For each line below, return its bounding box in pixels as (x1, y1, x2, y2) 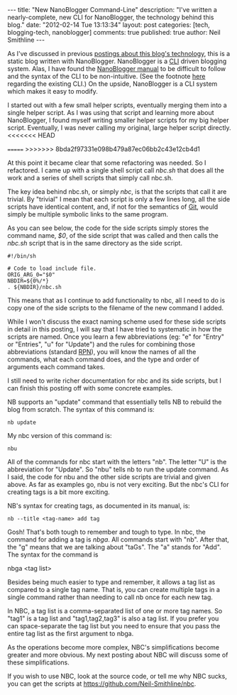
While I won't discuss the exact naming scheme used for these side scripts (7, 317, 226, 326)
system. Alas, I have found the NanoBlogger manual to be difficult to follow (7, 65, 226, 72)
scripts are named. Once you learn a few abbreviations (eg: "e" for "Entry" (7, 332, 225, 341)
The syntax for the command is (7, 550, 99, 559)
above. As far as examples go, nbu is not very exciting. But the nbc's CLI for (7, 481, 229, 488)
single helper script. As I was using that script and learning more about (7, 109, 214, 116)
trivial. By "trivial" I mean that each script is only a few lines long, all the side (7, 195, 231, 203)
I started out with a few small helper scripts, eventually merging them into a (7, 101, 227, 109)
